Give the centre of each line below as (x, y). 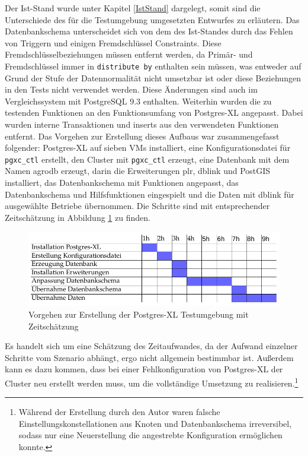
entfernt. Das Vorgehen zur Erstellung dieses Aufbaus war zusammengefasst (142, 136)
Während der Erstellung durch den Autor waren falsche (119, 412)
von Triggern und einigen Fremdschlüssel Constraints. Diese (113, 42)
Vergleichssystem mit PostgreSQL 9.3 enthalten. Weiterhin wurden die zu (138, 101)
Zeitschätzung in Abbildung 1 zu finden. (78, 217)
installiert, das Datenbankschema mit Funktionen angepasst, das (122, 183)
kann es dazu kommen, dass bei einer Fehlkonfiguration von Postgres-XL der (144, 369)
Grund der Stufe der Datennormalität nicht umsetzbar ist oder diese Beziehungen (153, 77)
